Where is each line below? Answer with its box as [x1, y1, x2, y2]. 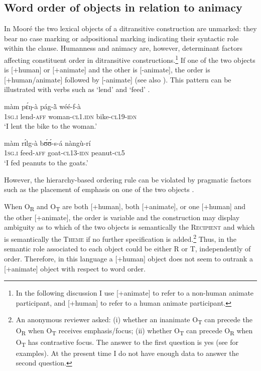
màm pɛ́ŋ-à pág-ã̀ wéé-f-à [4, 101, 81, 112]
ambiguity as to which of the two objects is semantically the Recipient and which [4, 222, 255, 232]
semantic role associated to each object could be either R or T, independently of [4, 243, 251, 254]
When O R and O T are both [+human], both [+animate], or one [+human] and [4, 201, 246, 213]
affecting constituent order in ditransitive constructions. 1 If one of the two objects [4, 53, 255, 65]
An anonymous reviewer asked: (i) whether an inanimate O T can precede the [16, 314, 252, 326]
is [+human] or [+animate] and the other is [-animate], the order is [4, 64, 210, 75]
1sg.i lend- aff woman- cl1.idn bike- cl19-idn [4, 111, 137, 121]
